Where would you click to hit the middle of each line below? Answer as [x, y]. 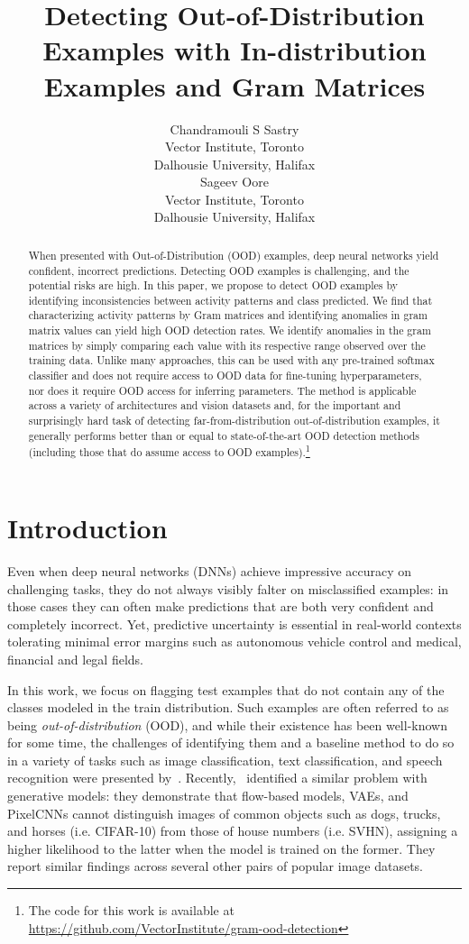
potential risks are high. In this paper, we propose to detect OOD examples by [213, 285]
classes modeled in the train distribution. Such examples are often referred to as [228, 707]
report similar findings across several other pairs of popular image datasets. [215, 866]
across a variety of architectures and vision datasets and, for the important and [215, 405]
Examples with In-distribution [234, 50]
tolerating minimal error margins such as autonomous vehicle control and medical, [234, 642]
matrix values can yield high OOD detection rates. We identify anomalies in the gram [230, 330]
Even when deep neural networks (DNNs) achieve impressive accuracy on [210, 570]
